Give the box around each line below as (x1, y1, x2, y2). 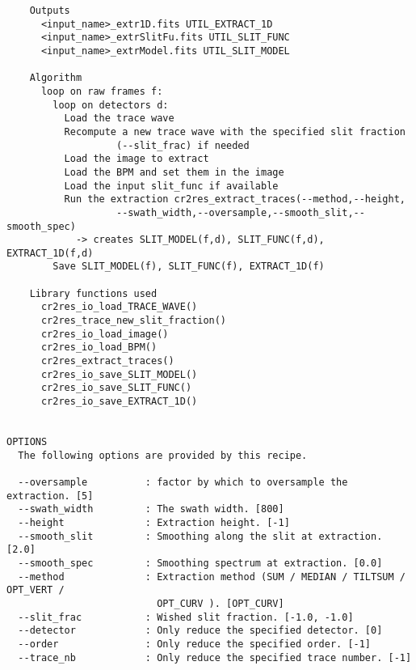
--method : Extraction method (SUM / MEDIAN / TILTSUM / (18, 570, 405, 583)
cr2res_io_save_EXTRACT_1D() (40, 396, 198, 408)
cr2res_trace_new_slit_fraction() (40, 315, 227, 327)
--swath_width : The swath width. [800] (18, 503, 284, 515)
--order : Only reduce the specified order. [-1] (18, 638, 372, 650)
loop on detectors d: (53, 99, 169, 111)
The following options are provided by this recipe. (18, 449, 308, 461)
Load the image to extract (64, 153, 209, 165)
